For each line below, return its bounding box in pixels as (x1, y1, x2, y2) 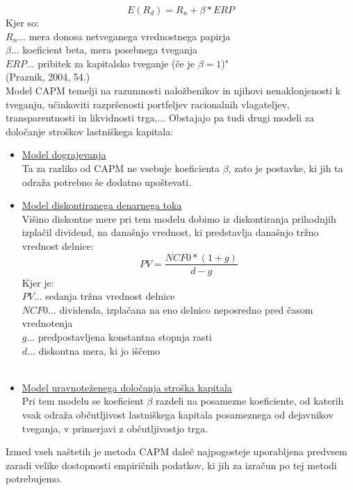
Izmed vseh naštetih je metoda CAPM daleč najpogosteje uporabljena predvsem (6, 444, 347, 459)
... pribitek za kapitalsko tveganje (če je (26, 56, 195, 70)
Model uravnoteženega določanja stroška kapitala (22, 380, 232, 394)
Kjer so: (6, 15, 39, 29)
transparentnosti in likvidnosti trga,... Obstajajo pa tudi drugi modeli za (6, 110, 314, 125)
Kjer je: (22, 275, 54, 289)
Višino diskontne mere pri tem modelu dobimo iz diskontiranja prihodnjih (22, 211, 336, 226)
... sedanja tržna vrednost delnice (33, 289, 175, 303)
